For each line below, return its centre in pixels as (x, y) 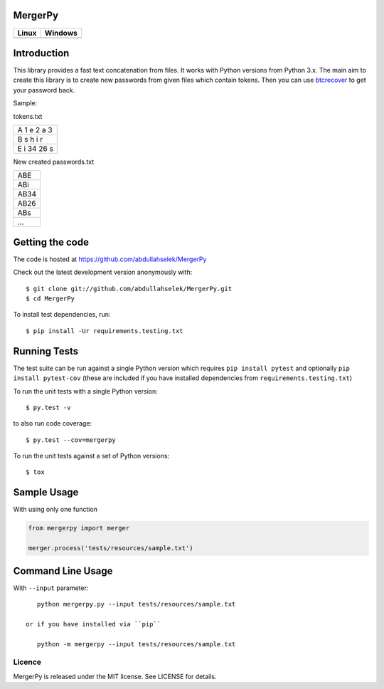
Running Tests (46, 351)
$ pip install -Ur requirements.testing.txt (105, 331)
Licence (27, 662)
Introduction (41, 53)
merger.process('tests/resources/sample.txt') (111, 548)
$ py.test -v (48, 407)
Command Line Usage (63, 570)
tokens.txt (28, 116)
